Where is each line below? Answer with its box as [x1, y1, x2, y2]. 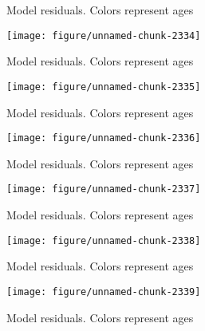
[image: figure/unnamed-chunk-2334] [6, 30, 201, 41]
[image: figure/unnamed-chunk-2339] [6, 286, 201, 298]
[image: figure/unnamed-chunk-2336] [6, 132, 201, 144]
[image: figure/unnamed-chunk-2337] [6, 183, 201, 195]
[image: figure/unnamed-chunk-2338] [6, 234, 201, 246]
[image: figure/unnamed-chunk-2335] [6, 81, 201, 93]
